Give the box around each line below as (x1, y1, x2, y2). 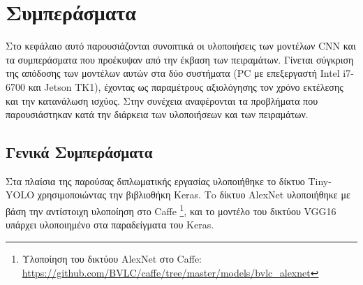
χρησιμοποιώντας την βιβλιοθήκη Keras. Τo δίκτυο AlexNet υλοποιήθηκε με (37, 187, 350, 202)
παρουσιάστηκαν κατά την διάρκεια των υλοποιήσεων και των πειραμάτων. (6, 107, 309, 122)
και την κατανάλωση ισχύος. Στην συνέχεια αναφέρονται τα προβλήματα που (6, 93, 318, 108)
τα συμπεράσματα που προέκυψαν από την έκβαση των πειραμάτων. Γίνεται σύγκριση (6, 52, 354, 66)
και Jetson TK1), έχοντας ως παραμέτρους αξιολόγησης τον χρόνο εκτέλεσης (28, 79, 343, 94)
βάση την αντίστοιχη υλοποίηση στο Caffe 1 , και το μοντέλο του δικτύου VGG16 (6, 202, 336, 218)
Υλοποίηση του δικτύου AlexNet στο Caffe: (22, 251, 202, 265)
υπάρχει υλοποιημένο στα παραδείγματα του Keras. (6, 217, 214, 232)
